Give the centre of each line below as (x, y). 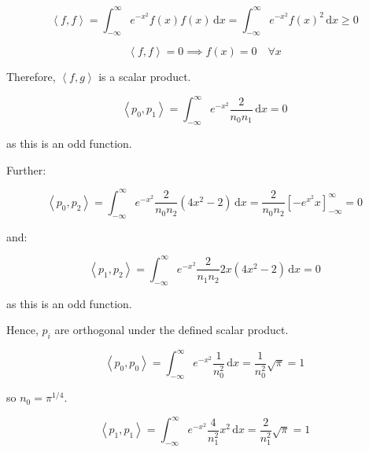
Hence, (22, 330)
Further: (26, 169)
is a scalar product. (145, 77)
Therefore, (31, 77)
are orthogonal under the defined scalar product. (172, 330)
